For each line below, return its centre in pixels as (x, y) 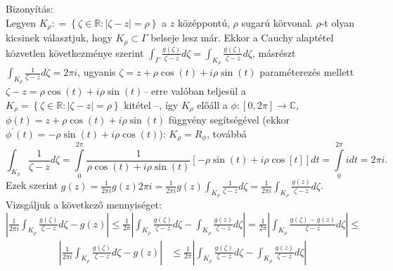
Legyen (21, 22)
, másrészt (274, 52)
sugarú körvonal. (277, 22)
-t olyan (338, 22)
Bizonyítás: (30, 8)
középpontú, (204, 22)
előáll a (212, 104)
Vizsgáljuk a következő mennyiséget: (84, 204)
